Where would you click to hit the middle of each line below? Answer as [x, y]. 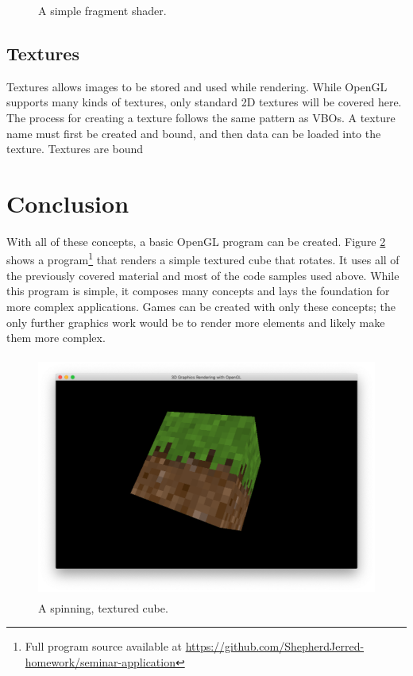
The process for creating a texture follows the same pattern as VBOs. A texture [201, 117]
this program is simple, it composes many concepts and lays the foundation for [198, 291]
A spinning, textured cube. [103, 607]
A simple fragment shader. [102, 10]
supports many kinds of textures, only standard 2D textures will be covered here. [204, 102]
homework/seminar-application [100, 661]
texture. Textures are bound [75, 149]
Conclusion [68, 203]
